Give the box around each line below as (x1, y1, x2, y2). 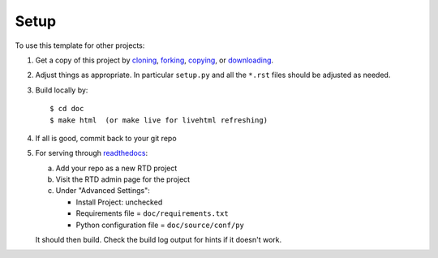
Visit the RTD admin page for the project (55, 174, 191, 184)
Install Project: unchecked (75, 197, 163, 207)
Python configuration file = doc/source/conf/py (75, 220, 245, 230)
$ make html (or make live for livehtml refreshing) (49, 115, 268, 125)
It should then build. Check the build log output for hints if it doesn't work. (35, 235, 282, 245)
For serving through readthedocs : (35, 148, 148, 158)
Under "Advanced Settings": (55, 186, 150, 196)
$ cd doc (49, 104, 84, 114)
